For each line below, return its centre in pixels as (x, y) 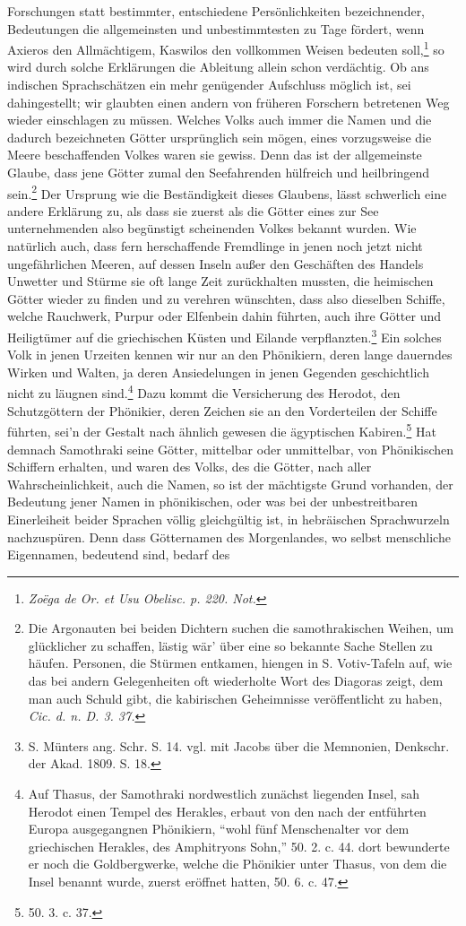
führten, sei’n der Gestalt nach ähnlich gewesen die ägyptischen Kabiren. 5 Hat (222, 430)
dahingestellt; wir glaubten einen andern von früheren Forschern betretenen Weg (229, 102)
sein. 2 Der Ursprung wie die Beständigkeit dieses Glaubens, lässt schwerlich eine (227, 192)
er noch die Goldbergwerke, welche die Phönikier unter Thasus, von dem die (237, 864)
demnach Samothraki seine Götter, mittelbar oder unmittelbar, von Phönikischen (231, 449)
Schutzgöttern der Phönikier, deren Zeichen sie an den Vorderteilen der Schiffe (222, 410)
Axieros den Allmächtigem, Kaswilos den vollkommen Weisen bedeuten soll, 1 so (226, 48)
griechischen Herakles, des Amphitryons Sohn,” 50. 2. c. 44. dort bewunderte (239, 846)
